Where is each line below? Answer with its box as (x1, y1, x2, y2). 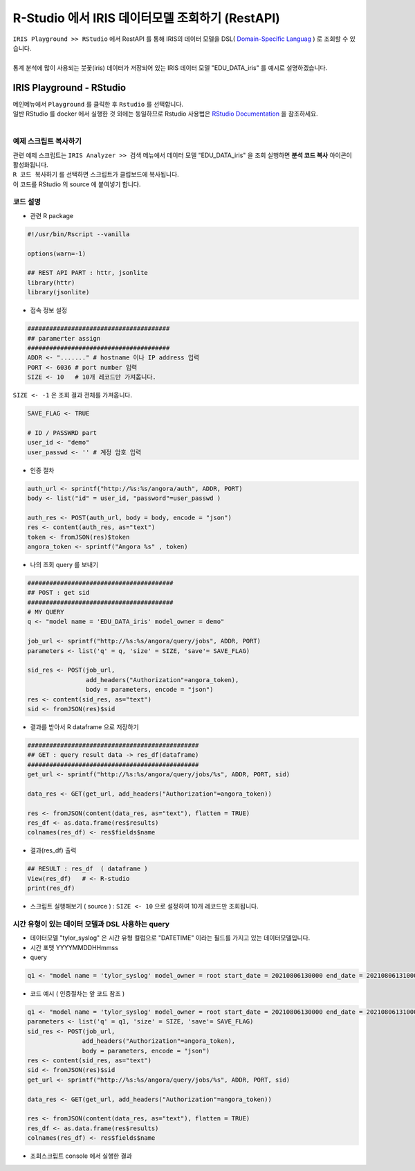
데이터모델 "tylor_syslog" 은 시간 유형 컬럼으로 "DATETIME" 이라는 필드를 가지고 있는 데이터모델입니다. (30, 933, 311, 942)
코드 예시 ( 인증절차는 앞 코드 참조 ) (30, 990, 125, 998)
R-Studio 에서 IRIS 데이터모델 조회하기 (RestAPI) (12, 10, 280, 26)
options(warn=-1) (27, 249, 86, 258)
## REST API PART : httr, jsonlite (27, 269, 148, 277)
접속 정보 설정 (30, 306, 68, 314)
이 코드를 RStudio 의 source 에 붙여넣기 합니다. (12, 180, 141, 188)
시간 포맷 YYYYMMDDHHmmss (30, 943, 119, 951)
